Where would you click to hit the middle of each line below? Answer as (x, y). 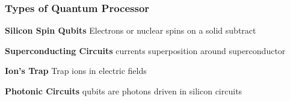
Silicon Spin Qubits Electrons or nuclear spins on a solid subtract (131, 30)
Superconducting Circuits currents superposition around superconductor (145, 50)
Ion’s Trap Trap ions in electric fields (76, 71)
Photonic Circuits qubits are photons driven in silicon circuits (124, 91)
